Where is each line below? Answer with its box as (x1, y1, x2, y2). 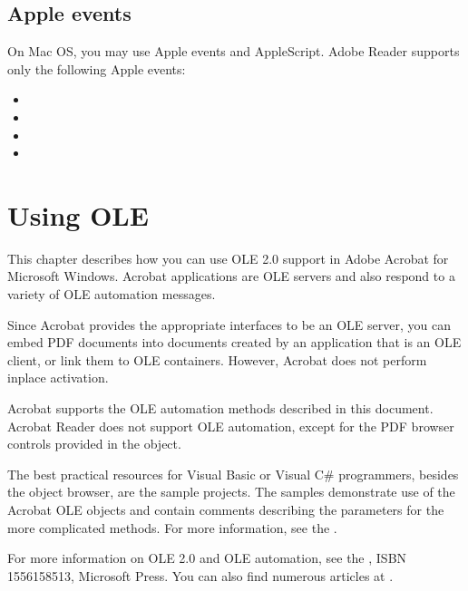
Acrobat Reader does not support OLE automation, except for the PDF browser (7, 416, 454, 435)
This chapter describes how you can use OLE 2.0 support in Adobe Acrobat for (7, 248, 449, 267)
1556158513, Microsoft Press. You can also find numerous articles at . (7, 566, 394, 585)
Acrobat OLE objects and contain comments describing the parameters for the (7, 500, 444, 519)
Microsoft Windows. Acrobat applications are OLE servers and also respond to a (7, 266, 455, 286)
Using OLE (7, 196, 149, 233)
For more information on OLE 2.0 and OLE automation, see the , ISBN (7, 548, 407, 567)
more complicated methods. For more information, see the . (7, 518, 337, 537)
